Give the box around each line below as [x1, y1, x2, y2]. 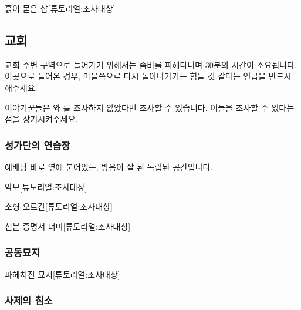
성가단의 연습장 [5, 137, 70, 152]
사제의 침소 [5, 293, 53, 308]
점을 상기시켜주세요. [5, 113, 78, 125]
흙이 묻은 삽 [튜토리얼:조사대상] [5, 2, 116, 14]
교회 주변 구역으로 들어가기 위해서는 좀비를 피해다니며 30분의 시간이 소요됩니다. [5, 58, 297, 70]
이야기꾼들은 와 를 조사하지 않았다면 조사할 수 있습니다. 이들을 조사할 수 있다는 [5, 101, 295, 113]
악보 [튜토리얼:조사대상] [5, 180, 87, 193]
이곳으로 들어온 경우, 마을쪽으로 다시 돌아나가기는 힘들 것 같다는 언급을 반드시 [5, 70, 292, 82]
